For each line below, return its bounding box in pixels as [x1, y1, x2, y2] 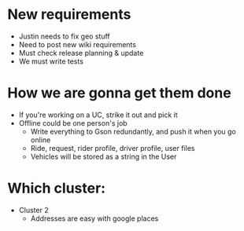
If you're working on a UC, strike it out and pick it [18, 110, 178, 119]
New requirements [7, 5, 131, 24]
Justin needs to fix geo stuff [18, 31, 111, 41]
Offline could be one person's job [18, 118, 128, 127]
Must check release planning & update [18, 48, 144, 57]
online [30, 135, 51, 145]
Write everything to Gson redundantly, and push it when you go [30, 126, 237, 136]
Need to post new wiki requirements [18, 39, 137, 49]
